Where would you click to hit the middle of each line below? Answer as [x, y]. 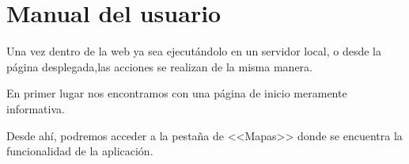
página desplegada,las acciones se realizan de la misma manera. [159, 66]
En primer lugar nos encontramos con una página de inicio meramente [177, 93]
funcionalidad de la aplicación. [80, 151]
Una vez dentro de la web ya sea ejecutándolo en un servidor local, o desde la [194, 51]
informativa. [36, 108]
